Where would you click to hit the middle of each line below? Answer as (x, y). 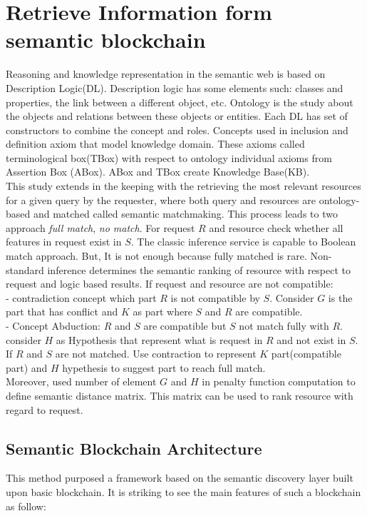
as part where (162, 312)
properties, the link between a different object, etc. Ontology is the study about (180, 102)
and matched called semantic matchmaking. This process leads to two (185, 214)
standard (25, 269)
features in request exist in (64, 242)
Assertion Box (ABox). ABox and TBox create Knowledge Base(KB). (158, 172)
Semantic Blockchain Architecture (134, 448)
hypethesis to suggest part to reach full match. (164, 367)
